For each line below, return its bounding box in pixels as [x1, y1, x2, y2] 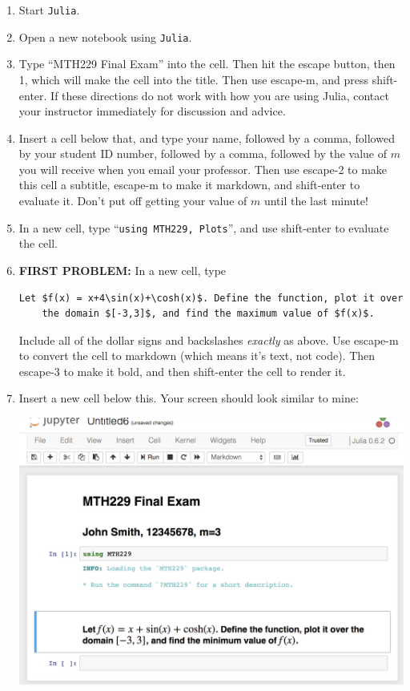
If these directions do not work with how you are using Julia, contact [50, 87, 389, 103]
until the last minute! [263, 192, 368, 209]
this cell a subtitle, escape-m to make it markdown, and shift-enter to [18, 176, 360, 193]
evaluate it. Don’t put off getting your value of [18, 192, 247, 209]
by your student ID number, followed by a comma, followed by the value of [18, 145, 388, 162]
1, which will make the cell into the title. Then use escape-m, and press [18, 71, 369, 87]
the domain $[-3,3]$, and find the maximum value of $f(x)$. [42, 308, 375, 320]
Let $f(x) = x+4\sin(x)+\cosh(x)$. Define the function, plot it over [18, 292, 404, 304]
